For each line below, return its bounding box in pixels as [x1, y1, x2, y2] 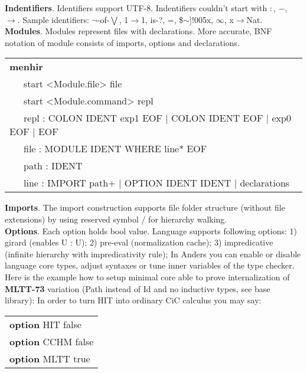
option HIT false [9, 317, 81, 331]
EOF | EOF [9, 125, 58, 139]
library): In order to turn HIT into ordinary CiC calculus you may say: [5, 294, 262, 306]
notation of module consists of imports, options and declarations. [5, 36, 240, 48]
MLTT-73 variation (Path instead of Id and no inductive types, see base [5, 282, 270, 295]
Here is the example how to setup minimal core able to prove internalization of [5, 270, 290, 283]
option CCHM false [9, 334, 94, 348]
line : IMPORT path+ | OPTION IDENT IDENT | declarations [24, 176, 290, 190]
